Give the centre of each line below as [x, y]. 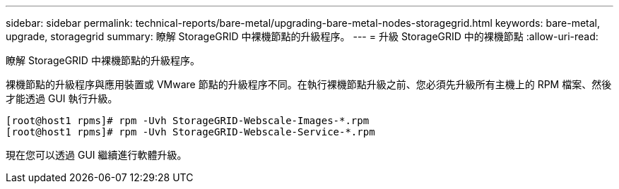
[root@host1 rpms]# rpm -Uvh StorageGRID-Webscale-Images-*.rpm [188, 121]
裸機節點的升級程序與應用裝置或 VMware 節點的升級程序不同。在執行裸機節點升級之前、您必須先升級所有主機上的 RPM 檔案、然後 [309, 84]
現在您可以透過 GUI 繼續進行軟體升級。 [96, 155]
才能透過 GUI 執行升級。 [62, 98]
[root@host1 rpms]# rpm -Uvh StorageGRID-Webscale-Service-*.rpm [190, 132]
